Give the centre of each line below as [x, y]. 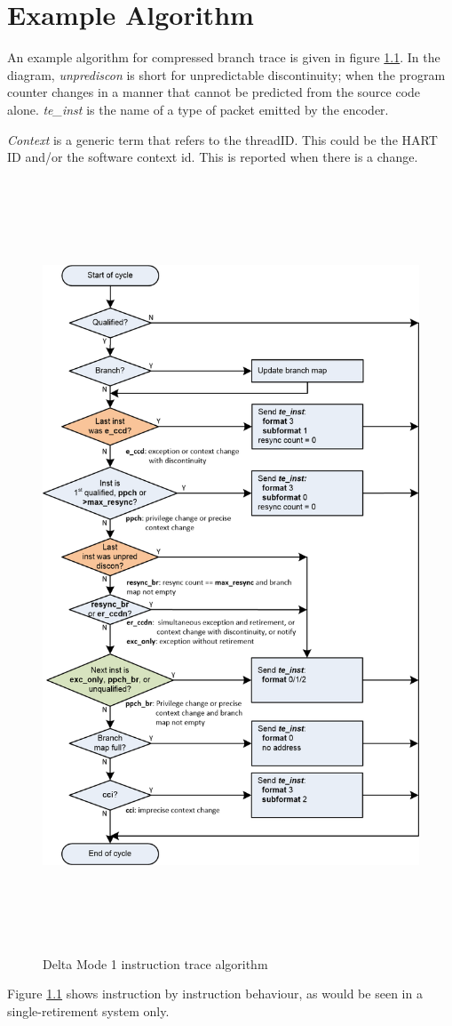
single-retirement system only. [88, 1010]
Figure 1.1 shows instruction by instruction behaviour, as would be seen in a [215, 994]
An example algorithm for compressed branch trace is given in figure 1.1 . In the [224, 57]
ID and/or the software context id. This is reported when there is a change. [213, 157]
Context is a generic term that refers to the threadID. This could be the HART [222, 139]
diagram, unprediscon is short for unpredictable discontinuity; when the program [226, 74]
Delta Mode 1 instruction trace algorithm [155, 963]
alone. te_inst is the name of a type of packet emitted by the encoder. [198, 109]
